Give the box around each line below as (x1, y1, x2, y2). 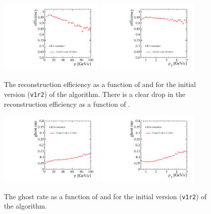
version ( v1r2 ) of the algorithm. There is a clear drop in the (4, 89, 185, 99)
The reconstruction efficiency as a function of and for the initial (4, 79, 196, 89)
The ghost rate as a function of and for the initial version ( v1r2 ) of (4, 191, 207, 201)
